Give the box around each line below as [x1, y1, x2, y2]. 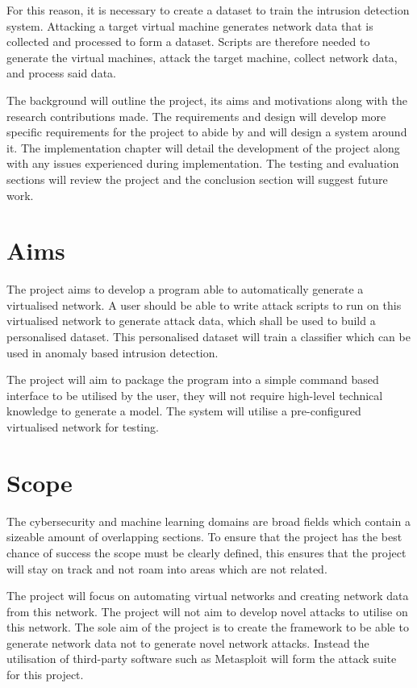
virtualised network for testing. [6, 419, 159, 435]
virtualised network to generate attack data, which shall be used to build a [6, 312, 376, 329]
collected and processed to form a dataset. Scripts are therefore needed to [6, 33, 370, 50]
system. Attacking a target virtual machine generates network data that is [6, 17, 373, 34]
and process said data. [6, 65, 116, 81]
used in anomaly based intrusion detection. [6, 344, 219, 361]
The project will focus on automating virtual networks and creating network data [6, 587, 409, 604]
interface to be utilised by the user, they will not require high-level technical [6, 386, 383, 403]
